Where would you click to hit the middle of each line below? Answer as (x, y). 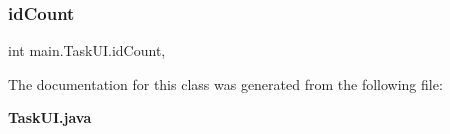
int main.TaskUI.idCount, (87, 50)
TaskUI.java (50, 117)
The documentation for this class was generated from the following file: (225, 83)
